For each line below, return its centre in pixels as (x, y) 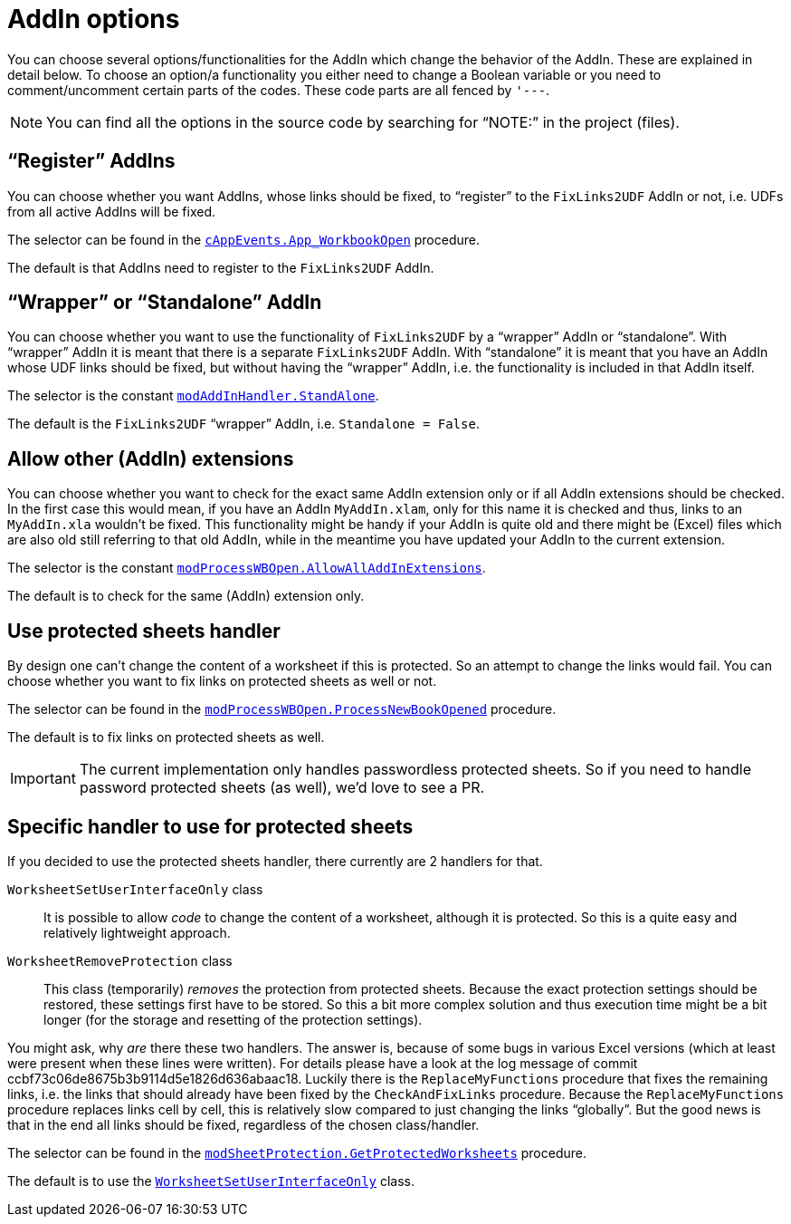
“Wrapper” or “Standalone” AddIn (165, 303)
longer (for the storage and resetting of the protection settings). (233, 1019)
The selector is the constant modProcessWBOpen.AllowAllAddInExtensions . (247, 568)
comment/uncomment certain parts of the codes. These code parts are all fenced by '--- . (279, 90)
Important (43, 779)
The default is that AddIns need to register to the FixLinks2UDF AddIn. (221, 267)
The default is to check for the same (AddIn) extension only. (186, 596)
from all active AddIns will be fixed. (111, 211)
